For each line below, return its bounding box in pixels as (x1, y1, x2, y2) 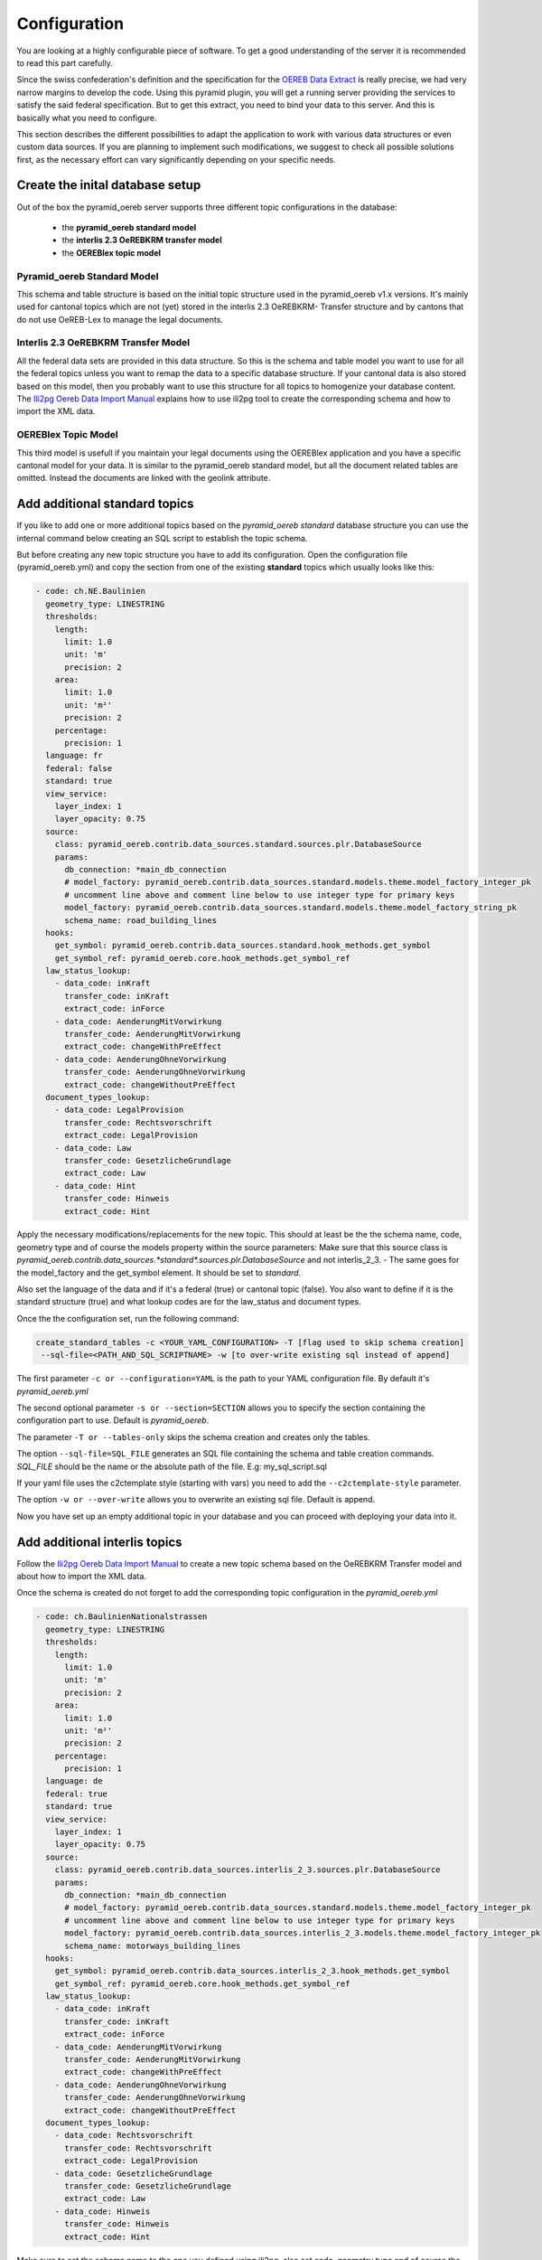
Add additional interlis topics (16, 1534, 182, 1549)
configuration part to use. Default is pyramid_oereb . (16, 1415, 210, 1426)
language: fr (45, 750, 103, 761)
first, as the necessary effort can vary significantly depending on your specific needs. (16, 154, 336, 165)
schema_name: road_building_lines (64, 915, 217, 926)
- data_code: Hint (54, 1181, 136, 1191)
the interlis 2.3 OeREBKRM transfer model (61, 235, 222, 246)
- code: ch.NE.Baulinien (35, 586, 146, 597)
